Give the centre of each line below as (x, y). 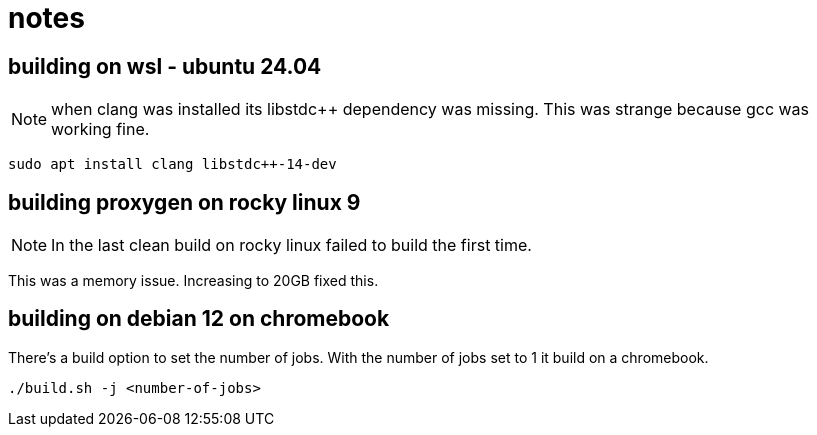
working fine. (100, 129)
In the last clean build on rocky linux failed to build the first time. (291, 245)
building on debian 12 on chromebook (199, 319)
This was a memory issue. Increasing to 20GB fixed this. (193, 281)
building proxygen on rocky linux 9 (184, 202)
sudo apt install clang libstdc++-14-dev (172, 164)
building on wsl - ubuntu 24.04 (165, 66)
